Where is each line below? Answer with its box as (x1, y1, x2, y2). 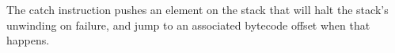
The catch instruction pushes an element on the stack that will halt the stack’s (6, 2, 389, 17)
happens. (6, 32, 50, 48)
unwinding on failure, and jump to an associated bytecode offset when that (6, 16, 370, 33)
